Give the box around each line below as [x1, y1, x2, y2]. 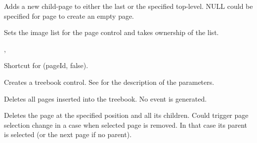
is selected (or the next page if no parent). [4, 129, 132, 140]
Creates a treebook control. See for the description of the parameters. [4, 76, 214, 87]
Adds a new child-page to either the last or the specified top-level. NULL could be [4, 1, 253, 11]
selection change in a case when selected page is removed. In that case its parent [4, 119, 247, 130]
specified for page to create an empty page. [4, 10, 134, 21]
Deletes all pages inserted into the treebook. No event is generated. [4, 93, 207, 104]
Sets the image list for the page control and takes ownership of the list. [4, 27, 219, 37]
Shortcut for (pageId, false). [4, 60, 88, 71]
